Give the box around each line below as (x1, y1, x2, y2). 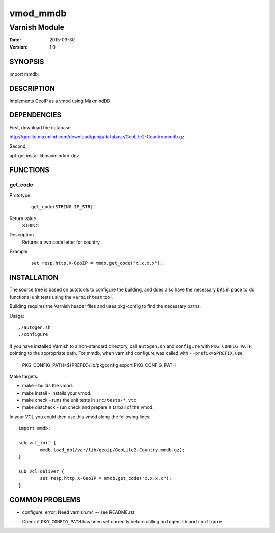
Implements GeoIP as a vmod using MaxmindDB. (9, 98, 112, 104)
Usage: (9, 312, 25, 319)
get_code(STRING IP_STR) (31, 204, 93, 210)
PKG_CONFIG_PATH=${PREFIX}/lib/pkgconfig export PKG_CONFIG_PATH (22, 361, 176, 368)
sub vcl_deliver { (18, 468, 65, 474)
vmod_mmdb (9, 8, 67, 19)
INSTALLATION (9, 273, 59, 282)
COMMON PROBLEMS (9, 496, 81, 504)
